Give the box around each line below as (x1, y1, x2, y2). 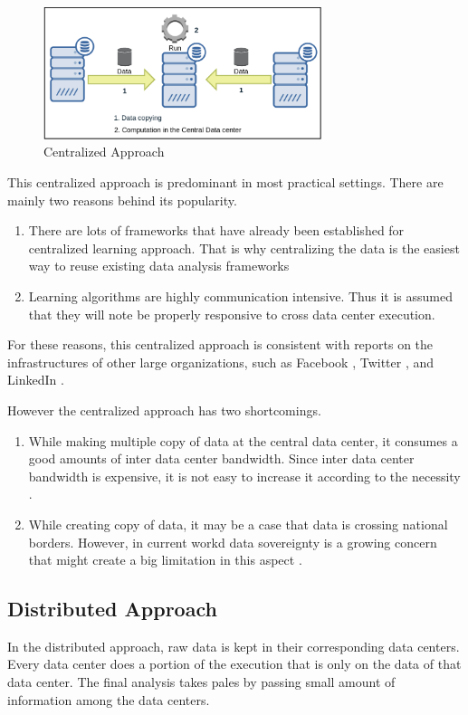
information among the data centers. (7, 690, 210, 709)
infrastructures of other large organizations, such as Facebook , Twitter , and (7, 352, 435, 371)
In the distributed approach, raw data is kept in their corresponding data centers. (7, 636, 460, 655)
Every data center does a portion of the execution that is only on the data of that (7, 654, 462, 673)
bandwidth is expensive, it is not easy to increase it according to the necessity (28, 466, 461, 485)
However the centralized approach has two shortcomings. (7, 400, 321, 419)
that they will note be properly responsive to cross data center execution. (28, 304, 435, 323)
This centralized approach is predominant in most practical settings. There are (7, 173, 444, 191)
